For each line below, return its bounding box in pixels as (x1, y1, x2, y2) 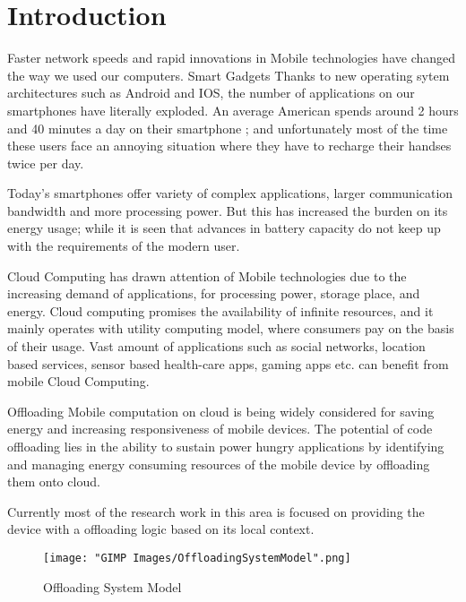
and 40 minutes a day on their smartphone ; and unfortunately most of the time (7, 118, 448, 137)
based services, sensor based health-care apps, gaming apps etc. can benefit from (7, 354, 449, 373)
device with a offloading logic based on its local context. (7, 520, 315, 538)
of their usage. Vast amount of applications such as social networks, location (7, 337, 426, 356)
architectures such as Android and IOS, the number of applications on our (7, 83, 415, 102)
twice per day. (7, 153, 84, 172)
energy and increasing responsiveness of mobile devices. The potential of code (7, 419, 433, 438)
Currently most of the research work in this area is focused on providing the (7, 502, 425, 520)
